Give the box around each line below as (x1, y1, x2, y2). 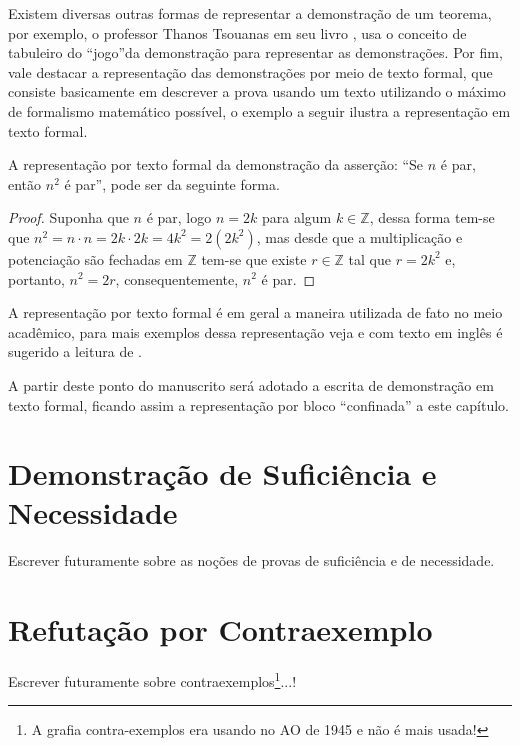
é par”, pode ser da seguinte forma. (64, 173, 280, 194)
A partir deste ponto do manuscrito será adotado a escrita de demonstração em (8, 374, 494, 395)
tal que (348, 248, 392, 269)
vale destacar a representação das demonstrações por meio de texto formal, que (8, 61, 493, 82)
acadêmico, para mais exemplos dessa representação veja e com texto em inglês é (8, 321, 503, 342)
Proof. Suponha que (8, 207, 129, 228)
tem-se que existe (201, 248, 307, 269)
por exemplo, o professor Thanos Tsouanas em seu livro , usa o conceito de (8, 22, 467, 43)
